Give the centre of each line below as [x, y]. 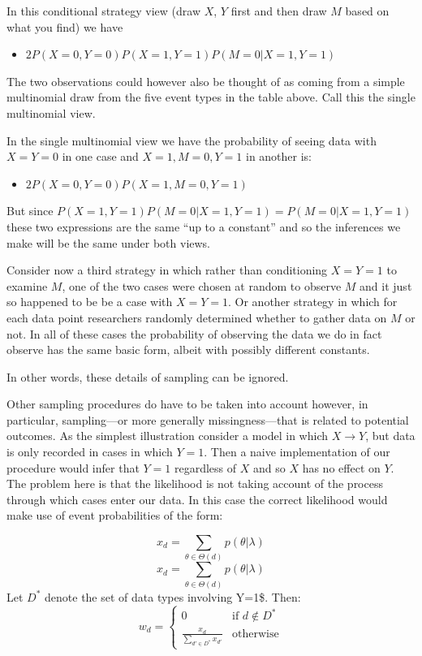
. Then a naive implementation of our [297, 452]
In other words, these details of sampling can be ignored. [148, 376]
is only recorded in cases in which [90, 452]
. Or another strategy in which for [313, 302]
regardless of [206, 467]
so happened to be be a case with [90, 302]
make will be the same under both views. [109, 242]
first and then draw [279, 11]
